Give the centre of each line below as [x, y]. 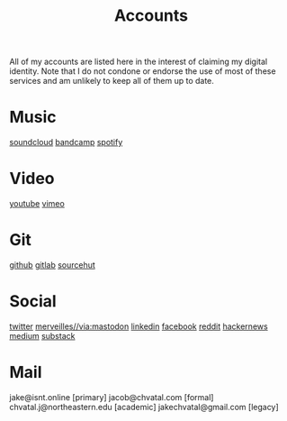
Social [33, 302]
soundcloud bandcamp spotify [66, 142]
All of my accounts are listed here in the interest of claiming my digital [139, 62]
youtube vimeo [37, 204]
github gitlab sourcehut [53, 265]
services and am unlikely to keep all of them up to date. [112, 81]
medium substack [42, 335]
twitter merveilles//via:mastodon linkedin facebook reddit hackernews [139, 326]
